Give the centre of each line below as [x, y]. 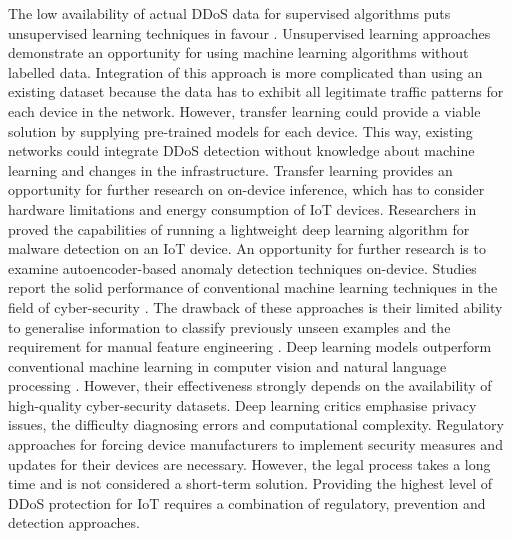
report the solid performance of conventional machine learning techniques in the [253, 287]
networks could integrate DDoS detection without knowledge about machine [241, 150]
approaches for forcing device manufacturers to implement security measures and [255, 444]
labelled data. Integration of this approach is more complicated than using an [245, 71]
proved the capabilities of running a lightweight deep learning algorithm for [239, 228]
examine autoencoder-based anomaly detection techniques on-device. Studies [242, 267]
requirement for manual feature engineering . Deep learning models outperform [250, 346]
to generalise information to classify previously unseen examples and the [229, 326]
